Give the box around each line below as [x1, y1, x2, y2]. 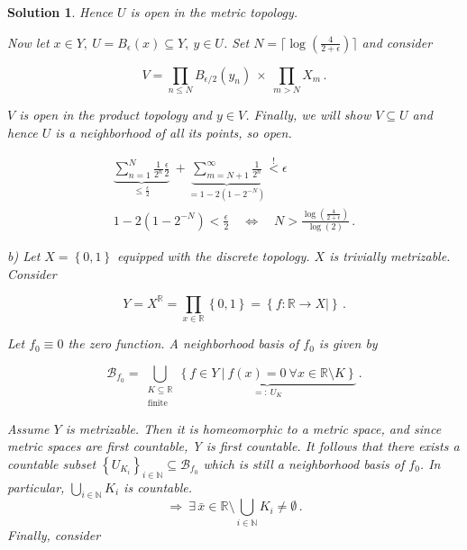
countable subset [7, 454, 96, 473]
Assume [7, 419, 50, 437]
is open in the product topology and [19, 104, 212, 123]
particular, [7, 477, 65, 496]
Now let [7, 32, 50, 51]
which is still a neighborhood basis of [203, 454, 405, 473]
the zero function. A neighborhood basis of [68, 334, 299, 353]
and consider [362, 32, 433, 51]
